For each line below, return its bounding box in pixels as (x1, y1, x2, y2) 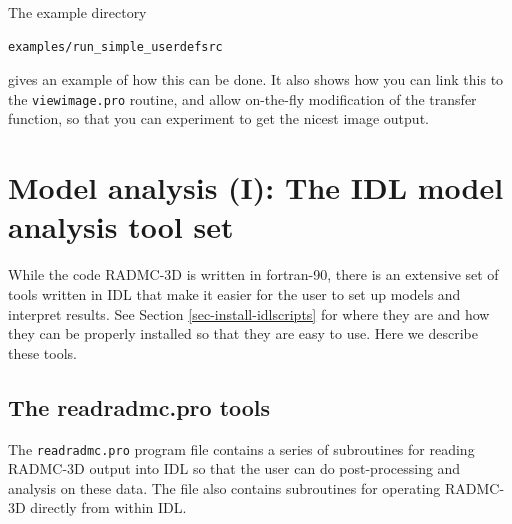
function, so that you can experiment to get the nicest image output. (8, 108, 429, 129)
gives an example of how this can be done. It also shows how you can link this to (8, 69, 504, 90)
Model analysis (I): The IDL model (8, 167, 504, 208)
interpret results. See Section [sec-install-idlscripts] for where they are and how (8, 303, 490, 324)
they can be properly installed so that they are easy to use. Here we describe (8, 323, 478, 344)
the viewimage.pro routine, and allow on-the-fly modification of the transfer (8, 88, 477, 109)
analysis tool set (8, 206, 234, 247)
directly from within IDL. (30, 497, 187, 518)
